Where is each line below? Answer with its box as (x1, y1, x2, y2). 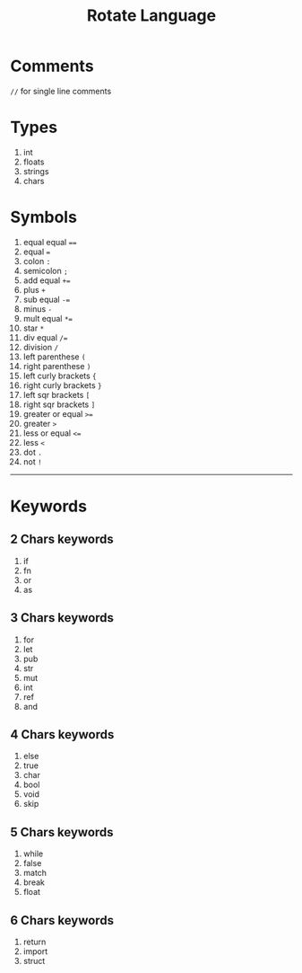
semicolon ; (22, 265, 68, 276)
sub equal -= (22, 294, 71, 305)
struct (22, 956, 46, 967)
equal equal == (22, 236, 77, 247)
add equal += (22, 275, 71, 286)
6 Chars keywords (10, 913, 115, 928)
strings (22, 165, 49, 176)
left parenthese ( (22, 351, 86, 362)
